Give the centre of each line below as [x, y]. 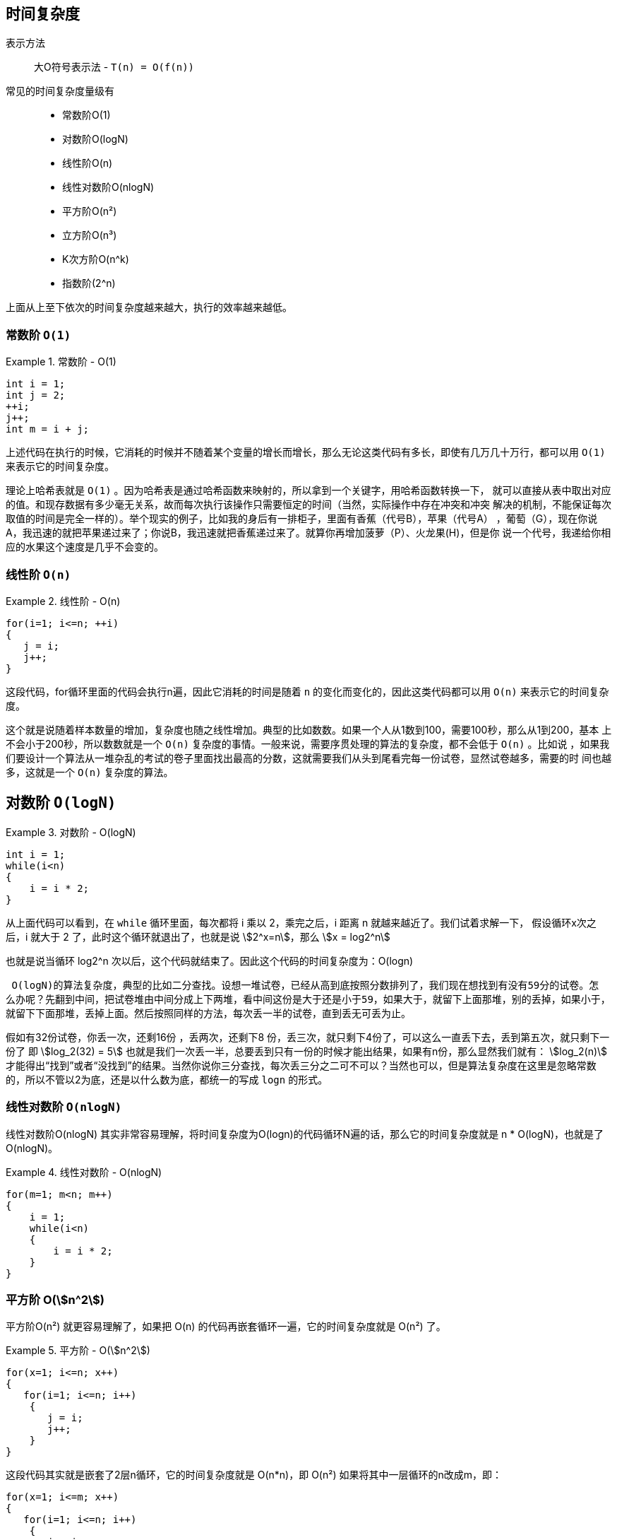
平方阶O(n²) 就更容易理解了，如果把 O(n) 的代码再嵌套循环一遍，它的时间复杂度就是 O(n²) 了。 [226, 1327]
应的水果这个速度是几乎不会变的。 [85, 547]
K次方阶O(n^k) [96, 259]
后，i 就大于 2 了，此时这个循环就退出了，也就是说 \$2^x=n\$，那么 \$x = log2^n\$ [198, 936]
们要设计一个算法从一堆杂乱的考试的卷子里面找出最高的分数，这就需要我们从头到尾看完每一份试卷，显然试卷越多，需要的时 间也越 [308, 758]
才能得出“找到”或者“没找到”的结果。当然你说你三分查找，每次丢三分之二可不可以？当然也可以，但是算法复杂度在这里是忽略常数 [301, 1065]
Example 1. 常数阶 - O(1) [61, 362]
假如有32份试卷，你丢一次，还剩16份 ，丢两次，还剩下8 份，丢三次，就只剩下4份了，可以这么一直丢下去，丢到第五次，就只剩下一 [308, 1037]
